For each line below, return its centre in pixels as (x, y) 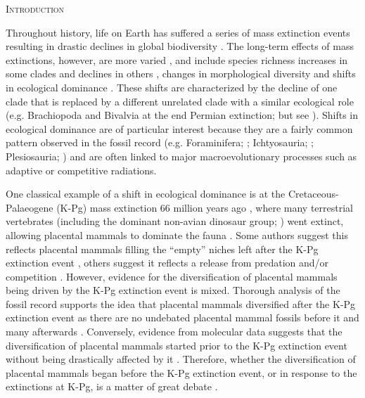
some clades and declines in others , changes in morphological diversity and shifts (181, 73)
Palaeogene (30, 207)
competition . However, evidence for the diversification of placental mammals (172, 276)
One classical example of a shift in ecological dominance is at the (146, 194)
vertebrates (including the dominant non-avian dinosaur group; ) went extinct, (175, 221)
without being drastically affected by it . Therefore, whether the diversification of (181, 359)
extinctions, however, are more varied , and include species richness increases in (177, 59)
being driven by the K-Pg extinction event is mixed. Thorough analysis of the (173, 290)
